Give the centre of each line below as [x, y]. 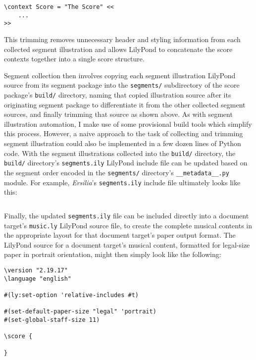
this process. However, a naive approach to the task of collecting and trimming [124, 133]
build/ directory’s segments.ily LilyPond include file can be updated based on [126, 163]
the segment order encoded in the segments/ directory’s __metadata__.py [117, 172]
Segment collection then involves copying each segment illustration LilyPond [120, 75]
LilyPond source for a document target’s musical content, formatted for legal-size [127, 244]
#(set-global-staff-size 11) [52, 320]
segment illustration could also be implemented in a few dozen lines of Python [123, 143]
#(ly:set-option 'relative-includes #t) [72, 295]
